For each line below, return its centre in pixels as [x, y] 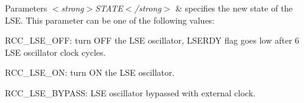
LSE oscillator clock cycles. [55, 52]
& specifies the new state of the [234, 8]
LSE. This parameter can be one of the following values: [110, 20]
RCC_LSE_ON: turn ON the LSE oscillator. [90, 72]
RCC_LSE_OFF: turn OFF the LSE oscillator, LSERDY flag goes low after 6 [152, 40]
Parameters [26, 8]
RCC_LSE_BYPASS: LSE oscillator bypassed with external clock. [130, 92]
